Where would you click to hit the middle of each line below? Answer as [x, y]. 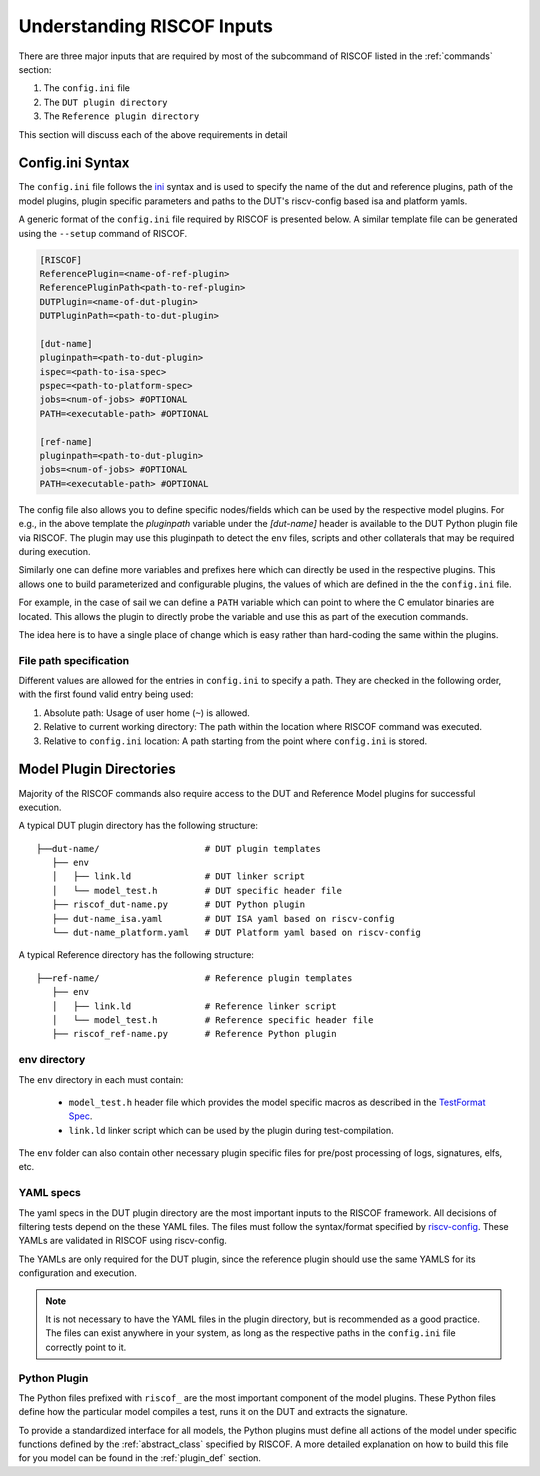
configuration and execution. [77, 1273]
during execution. [54, 551]
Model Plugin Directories [97, 769]
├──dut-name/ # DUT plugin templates [179, 848]
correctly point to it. [86, 1347]
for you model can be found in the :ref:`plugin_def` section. [140, 1458]
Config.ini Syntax [74, 163]
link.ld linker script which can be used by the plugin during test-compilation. [231, 1130]
